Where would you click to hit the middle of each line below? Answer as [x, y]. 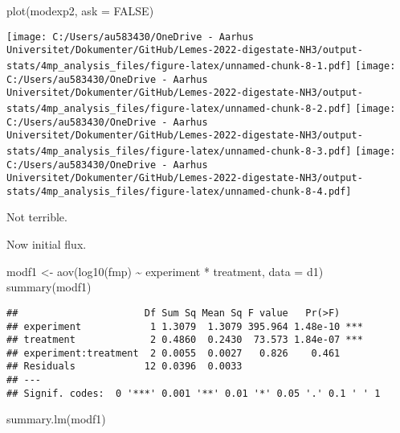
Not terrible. [37, 217]
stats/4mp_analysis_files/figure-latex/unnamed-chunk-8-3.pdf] [179, 151]
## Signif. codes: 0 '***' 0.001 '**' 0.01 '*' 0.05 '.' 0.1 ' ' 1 [194, 393]
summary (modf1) [49, 287]
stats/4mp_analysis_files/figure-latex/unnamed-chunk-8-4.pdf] [179, 191]
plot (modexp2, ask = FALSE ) [80, 10]
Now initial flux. [47, 244]
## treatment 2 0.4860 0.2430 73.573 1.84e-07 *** [185, 340]
